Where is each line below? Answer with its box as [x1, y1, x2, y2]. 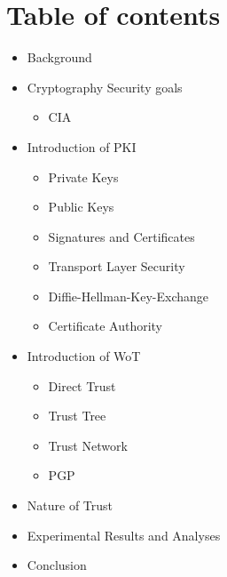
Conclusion [27, 556, 87, 574]
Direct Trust [48, 376, 116, 395]
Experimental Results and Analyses [27, 525, 221, 544]
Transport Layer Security [48, 257, 185, 276]
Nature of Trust [27, 496, 113, 515]
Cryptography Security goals [27, 77, 183, 96]
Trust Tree [48, 406, 106, 425]
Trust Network [48, 436, 128, 454]
